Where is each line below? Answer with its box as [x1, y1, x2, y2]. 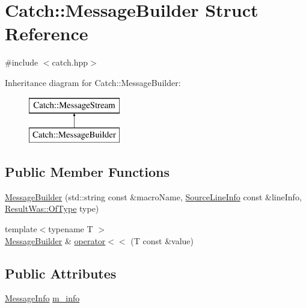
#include [5, 56, 38, 69]
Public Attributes [5, 263, 117, 282]
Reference [5, 21, 88, 46]
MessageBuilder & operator [5, 234, 106, 247]
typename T [48, 223, 93, 235]
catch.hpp [52, 56, 88, 69]
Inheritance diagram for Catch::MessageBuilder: [5, 76, 181, 88]
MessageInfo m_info [5, 292, 80, 304]
